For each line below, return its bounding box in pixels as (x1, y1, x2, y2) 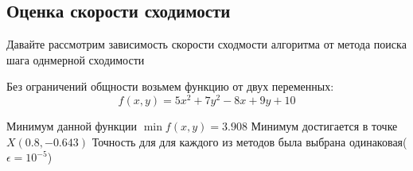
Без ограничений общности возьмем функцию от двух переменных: (6, 78, 334, 95)
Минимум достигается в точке (251, 118, 398, 134)
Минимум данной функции (6, 118, 138, 134)
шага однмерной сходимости (6, 51, 145, 68)
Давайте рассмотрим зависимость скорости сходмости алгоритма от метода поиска (6, 36, 407, 52)
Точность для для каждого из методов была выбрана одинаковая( (92, 133, 407, 150)
